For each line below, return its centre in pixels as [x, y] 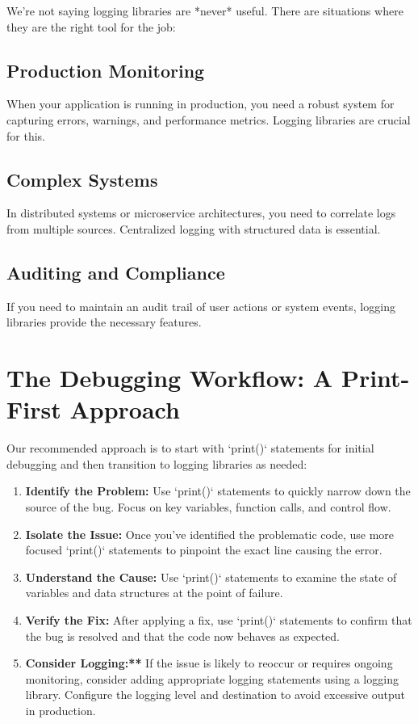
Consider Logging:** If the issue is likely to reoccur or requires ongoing [209, 663]
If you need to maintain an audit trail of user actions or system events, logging [201, 306]
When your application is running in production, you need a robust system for [201, 104]
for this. [26, 135]
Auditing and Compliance [116, 272]
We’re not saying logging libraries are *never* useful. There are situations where [205, 11]
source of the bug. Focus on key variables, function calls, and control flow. [208, 507]
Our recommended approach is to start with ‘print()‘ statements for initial [190, 448]
